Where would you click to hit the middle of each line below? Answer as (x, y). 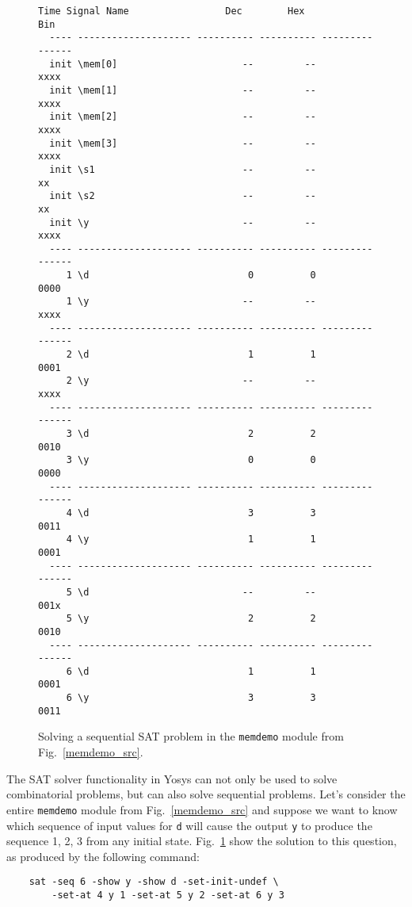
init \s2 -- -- (183, 196)
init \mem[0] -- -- (183, 64)
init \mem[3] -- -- (183, 143)
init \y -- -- (183, 222)
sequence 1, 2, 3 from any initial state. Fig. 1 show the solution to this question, (202, 841)
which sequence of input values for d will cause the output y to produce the (189, 825)
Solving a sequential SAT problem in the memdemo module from (191, 736)
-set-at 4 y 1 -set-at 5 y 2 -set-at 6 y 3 (168, 896)
